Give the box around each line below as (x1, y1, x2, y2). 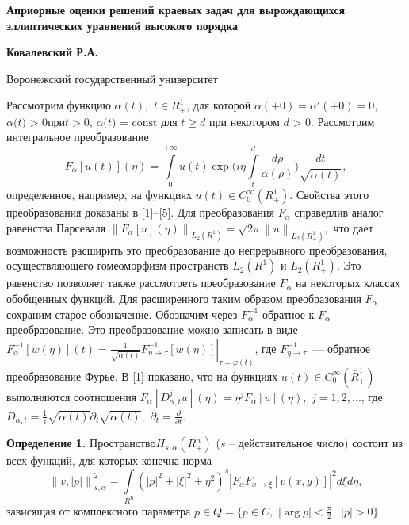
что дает (333, 219, 373, 236)
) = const (111, 117, 158, 128)
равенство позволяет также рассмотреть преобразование (6, 274, 276, 291)
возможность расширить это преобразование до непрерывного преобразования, (6, 241, 388, 258)
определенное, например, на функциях (6, 186, 192, 203)
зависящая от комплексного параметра (6, 502, 191, 519)
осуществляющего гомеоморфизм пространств (6, 257, 229, 274)
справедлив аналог (294, 204, 384, 220)
